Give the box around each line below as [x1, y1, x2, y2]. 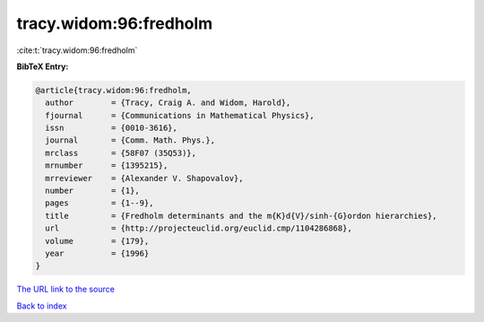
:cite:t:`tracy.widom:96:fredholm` [16, 45, 138, 56]
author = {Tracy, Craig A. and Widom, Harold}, [45, 98, 291, 108]
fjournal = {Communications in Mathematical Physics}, [45, 110, 315, 120]
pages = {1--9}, [45, 198, 154, 208]
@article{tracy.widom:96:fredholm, [35, 85, 192, 95]
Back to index [16, 300, 67, 311]
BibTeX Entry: [16, 61, 69, 72]
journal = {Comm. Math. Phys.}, [45, 135, 215, 145]
